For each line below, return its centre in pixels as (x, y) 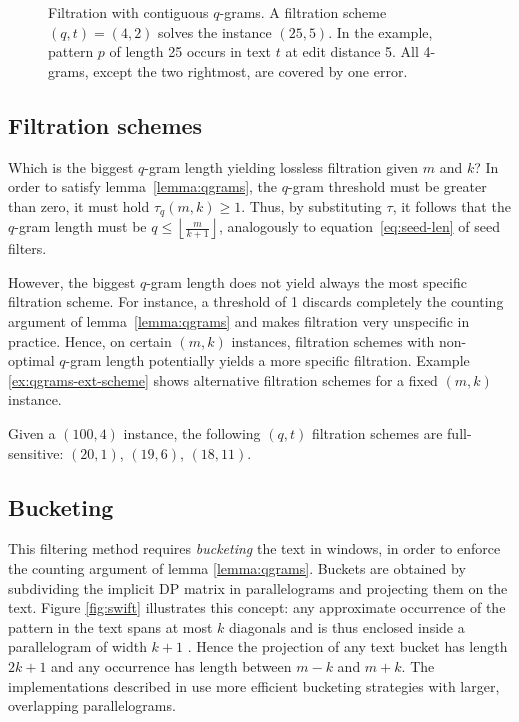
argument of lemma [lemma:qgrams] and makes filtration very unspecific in (239, 321)
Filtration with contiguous (128, 12)
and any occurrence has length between (171, 665)
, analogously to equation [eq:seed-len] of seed (359, 226)
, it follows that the (451, 205)
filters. (27, 248)
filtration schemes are (377, 432)
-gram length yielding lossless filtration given (281, 166)
